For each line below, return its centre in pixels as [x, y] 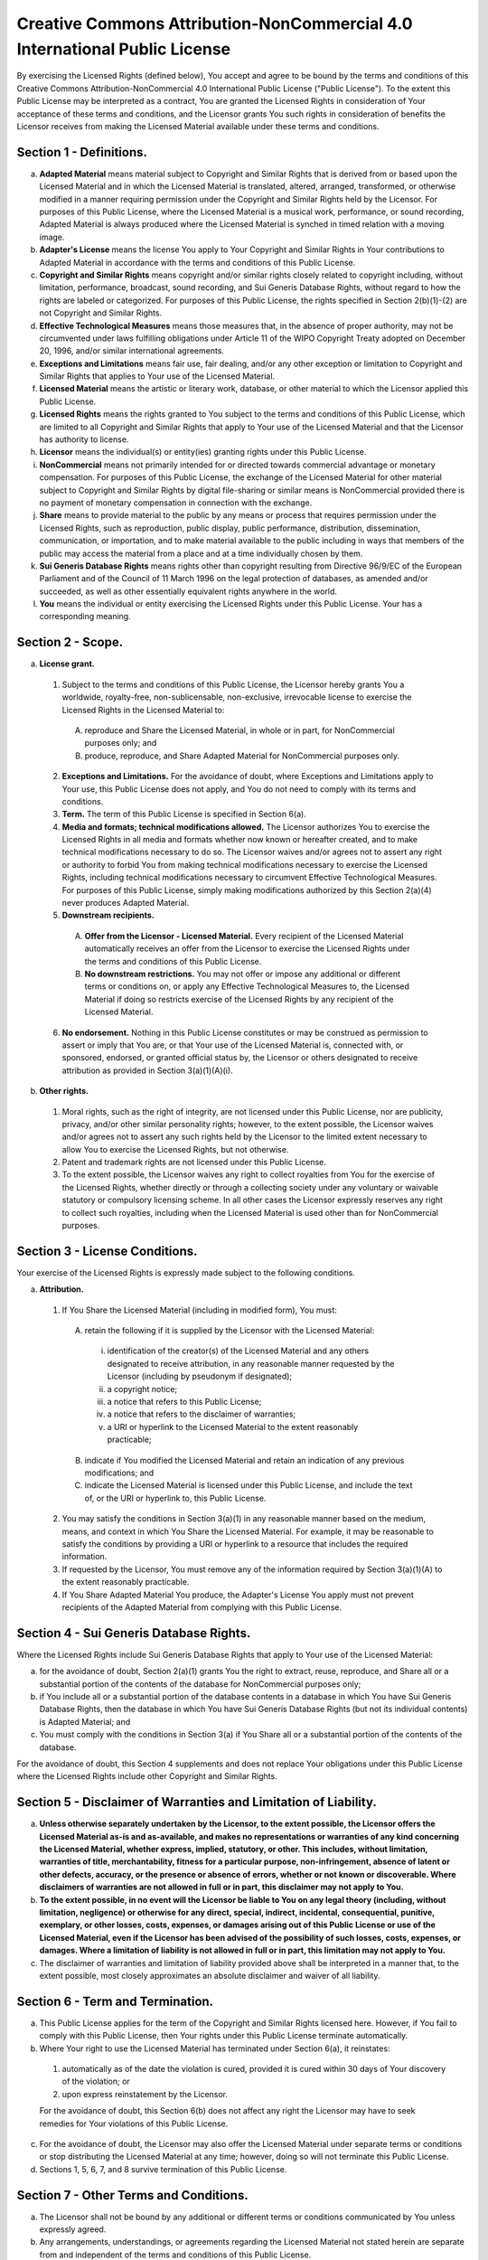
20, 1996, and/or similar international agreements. [132, 351]
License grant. [67, 664]
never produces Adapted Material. [126, 903]
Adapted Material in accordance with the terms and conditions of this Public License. [197, 262]
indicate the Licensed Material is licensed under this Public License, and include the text [249, 1485]
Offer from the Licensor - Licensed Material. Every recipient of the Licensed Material [244, 936]
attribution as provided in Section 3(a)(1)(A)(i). [148, 1070]
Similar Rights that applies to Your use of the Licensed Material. [157, 376]
